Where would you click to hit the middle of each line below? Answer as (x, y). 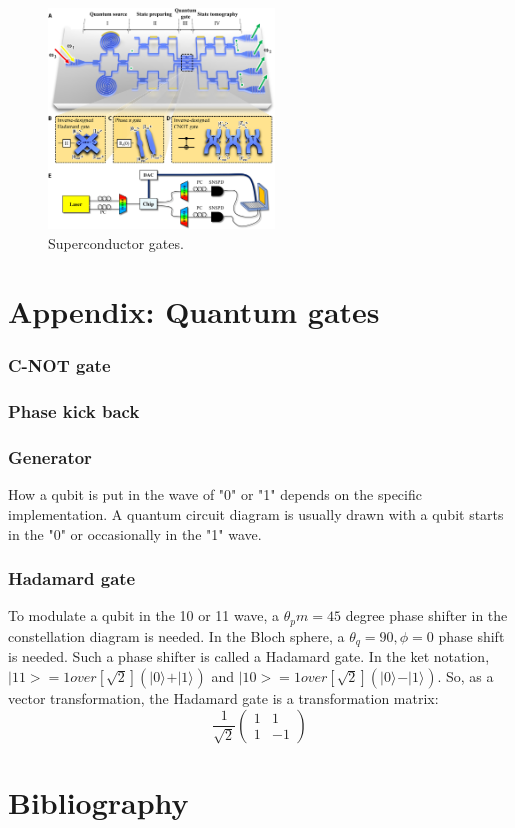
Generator (50, 457)
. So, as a (465, 675)
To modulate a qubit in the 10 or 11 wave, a (144, 615)
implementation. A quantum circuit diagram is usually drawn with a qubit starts (256, 514)
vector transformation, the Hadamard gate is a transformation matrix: (223, 697)
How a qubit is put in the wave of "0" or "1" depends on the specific (215, 494)
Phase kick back (74, 411)
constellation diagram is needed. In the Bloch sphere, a (176, 635)
